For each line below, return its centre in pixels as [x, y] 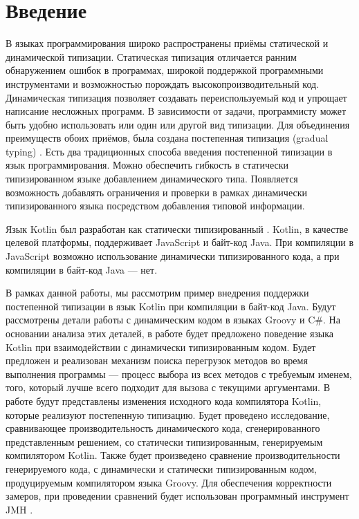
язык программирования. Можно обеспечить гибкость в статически [147, 165]
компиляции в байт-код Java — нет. [82, 269]
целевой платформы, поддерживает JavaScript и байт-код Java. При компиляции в [180, 242]
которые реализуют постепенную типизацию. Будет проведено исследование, [168, 414]
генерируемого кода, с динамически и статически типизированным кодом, [161, 468]
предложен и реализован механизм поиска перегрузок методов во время [157, 360]
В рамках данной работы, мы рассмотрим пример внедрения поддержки [157, 293]
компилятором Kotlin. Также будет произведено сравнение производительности [173, 455]
